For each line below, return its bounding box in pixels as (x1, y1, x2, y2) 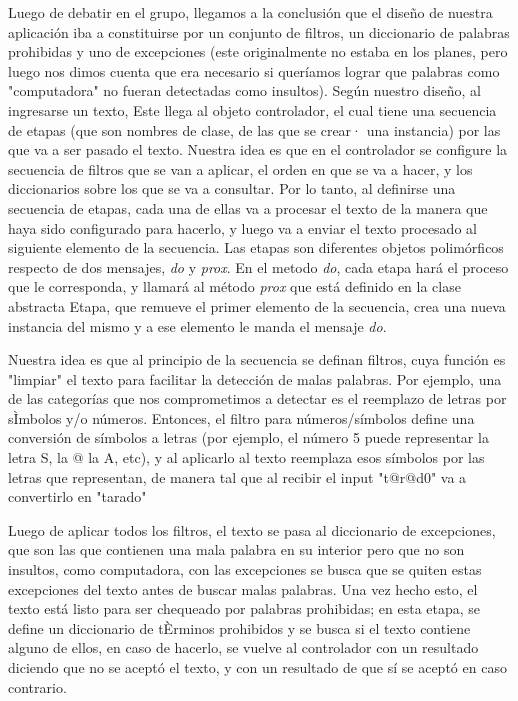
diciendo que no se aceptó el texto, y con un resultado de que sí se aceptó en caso (8, 657, 507, 677)
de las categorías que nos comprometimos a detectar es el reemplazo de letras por (8, 388, 507, 409)
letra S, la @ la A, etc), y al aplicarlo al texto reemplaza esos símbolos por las (8, 447, 485, 468)
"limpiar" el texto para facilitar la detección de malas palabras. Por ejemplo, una (8, 368, 502, 389)
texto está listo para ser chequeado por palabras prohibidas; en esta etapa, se (8, 598, 481, 619)
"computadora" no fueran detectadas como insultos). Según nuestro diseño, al (8, 80, 481, 101)
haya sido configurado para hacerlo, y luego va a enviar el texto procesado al (8, 217, 477, 238)
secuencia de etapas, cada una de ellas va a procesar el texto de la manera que (8, 197, 488, 218)
